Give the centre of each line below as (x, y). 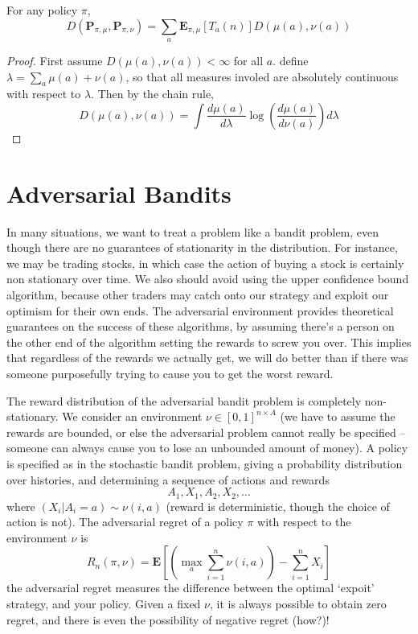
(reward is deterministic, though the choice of (278, 506)
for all (248, 60)
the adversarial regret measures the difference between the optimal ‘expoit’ (191, 588)
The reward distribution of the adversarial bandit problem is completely (184, 400)
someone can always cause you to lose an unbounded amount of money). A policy (207, 448)
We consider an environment (132, 416)
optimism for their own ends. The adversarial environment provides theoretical (200, 310)
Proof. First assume (55, 60)
